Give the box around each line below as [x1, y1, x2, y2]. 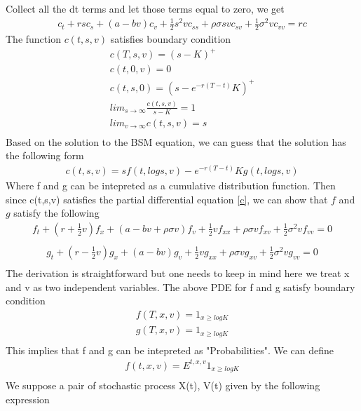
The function [6, 31, 61, 46]
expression [6, 392, 50, 407]
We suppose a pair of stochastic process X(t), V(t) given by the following [6, 378, 320, 393]
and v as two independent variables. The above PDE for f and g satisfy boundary [6, 279, 355, 294]
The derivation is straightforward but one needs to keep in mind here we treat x [6, 266, 350, 281]
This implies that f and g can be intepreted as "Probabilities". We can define [6, 342, 334, 357]
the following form [6, 148, 84, 163]
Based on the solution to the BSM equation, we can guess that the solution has [6, 134, 346, 149]
